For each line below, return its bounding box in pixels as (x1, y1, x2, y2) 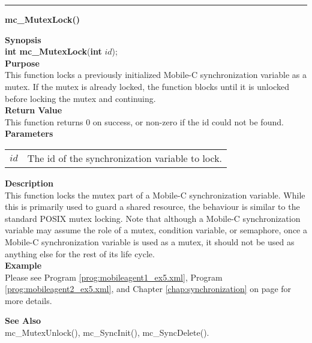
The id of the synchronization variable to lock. (27, 151, 223, 165)
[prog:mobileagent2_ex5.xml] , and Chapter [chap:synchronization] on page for (5, 282, 292, 295)
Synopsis (5, 33, 41, 46)
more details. (5, 294, 52, 306)
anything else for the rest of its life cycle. (5, 247, 155, 260)
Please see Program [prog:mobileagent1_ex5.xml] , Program (5, 270, 223, 283)
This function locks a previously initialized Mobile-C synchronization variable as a (5, 68, 307, 81)
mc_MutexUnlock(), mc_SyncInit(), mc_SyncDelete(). (5, 326, 209, 339)
